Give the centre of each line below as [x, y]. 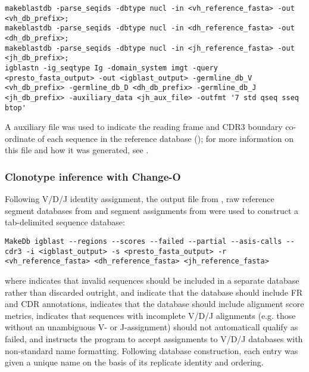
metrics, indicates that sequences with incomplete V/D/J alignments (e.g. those [150, 315]
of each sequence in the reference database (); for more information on [166, 138]
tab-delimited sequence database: [65, 222]
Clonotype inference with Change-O [93, 176]
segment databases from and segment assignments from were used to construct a [152, 210]
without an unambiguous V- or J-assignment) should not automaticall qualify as [152, 327]
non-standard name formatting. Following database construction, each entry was [152, 350]
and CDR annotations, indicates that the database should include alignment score [154, 304]
